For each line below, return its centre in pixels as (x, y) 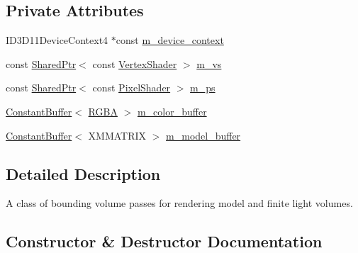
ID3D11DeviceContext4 (57, 40)
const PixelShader (132, 88)
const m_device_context (170, 40)
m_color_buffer (172, 111)
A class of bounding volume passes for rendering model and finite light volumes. (179, 203)
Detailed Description (83, 173)
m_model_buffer (203, 135)
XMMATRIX (117, 135)
